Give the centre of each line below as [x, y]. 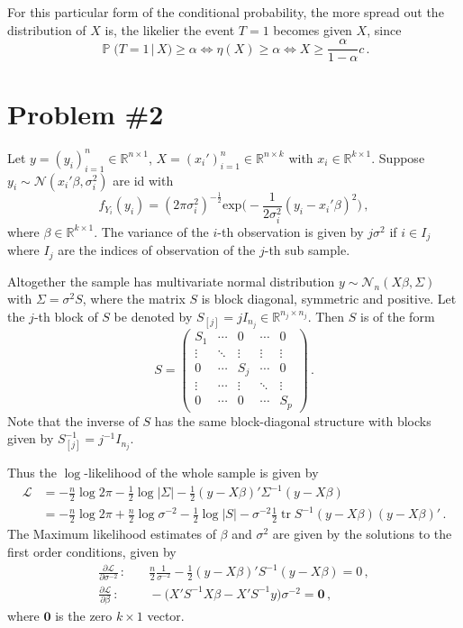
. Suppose [398, 157]
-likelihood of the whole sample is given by [201, 473]
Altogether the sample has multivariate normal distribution [171, 281]
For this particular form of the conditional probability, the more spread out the [226, 12]
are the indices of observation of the [157, 250]
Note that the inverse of [73, 420]
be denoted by [153, 316]
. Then [326, 316]
